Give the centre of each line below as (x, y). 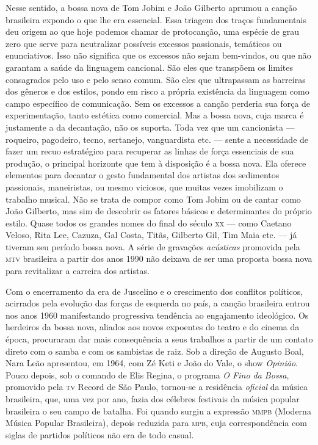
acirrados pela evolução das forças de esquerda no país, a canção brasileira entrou (158, 303)
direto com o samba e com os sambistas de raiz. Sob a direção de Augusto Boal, (155, 351)
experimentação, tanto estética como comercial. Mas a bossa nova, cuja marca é (155, 115)
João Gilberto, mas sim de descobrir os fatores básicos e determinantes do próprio (159, 211)
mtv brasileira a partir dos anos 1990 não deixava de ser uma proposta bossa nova (159, 259)
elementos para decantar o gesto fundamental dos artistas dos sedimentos (143, 175)
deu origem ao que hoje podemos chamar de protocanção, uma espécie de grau (152, 31)
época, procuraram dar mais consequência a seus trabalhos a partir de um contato (159, 339)
